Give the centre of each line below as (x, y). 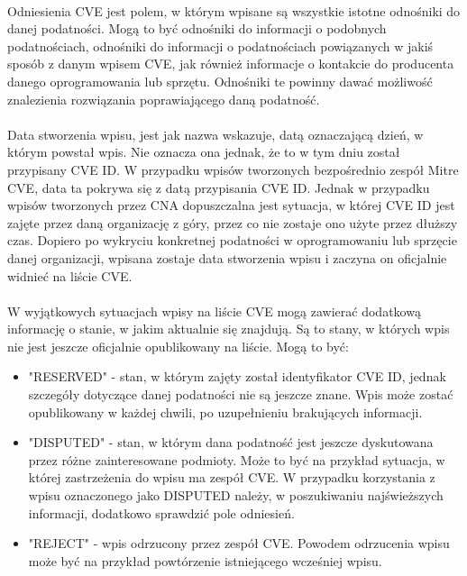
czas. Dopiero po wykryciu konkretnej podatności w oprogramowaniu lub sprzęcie (232, 240)
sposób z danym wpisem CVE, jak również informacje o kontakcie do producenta (231, 64)
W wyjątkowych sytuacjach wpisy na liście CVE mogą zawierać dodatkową (214, 311)
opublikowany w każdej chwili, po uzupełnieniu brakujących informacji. (225, 411)
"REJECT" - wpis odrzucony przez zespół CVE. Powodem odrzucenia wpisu (239, 543)
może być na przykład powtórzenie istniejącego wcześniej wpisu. (205, 560)
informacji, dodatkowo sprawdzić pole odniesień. (161, 512)
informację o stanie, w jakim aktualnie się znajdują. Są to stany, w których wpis (229, 329)
